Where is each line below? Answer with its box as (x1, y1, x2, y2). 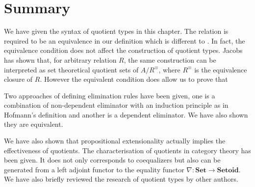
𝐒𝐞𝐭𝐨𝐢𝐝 (217, 166, 239, 174)
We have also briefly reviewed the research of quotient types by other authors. (4, 174, 238, 184)
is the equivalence (194, 64, 247, 74)
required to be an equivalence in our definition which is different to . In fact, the (4, 35, 245, 46)
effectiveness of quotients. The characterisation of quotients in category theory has (4, 145, 251, 155)
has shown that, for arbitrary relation (4, 54, 117, 65)
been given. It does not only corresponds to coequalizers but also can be (4, 155, 221, 165)
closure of (4, 74, 33, 84)
